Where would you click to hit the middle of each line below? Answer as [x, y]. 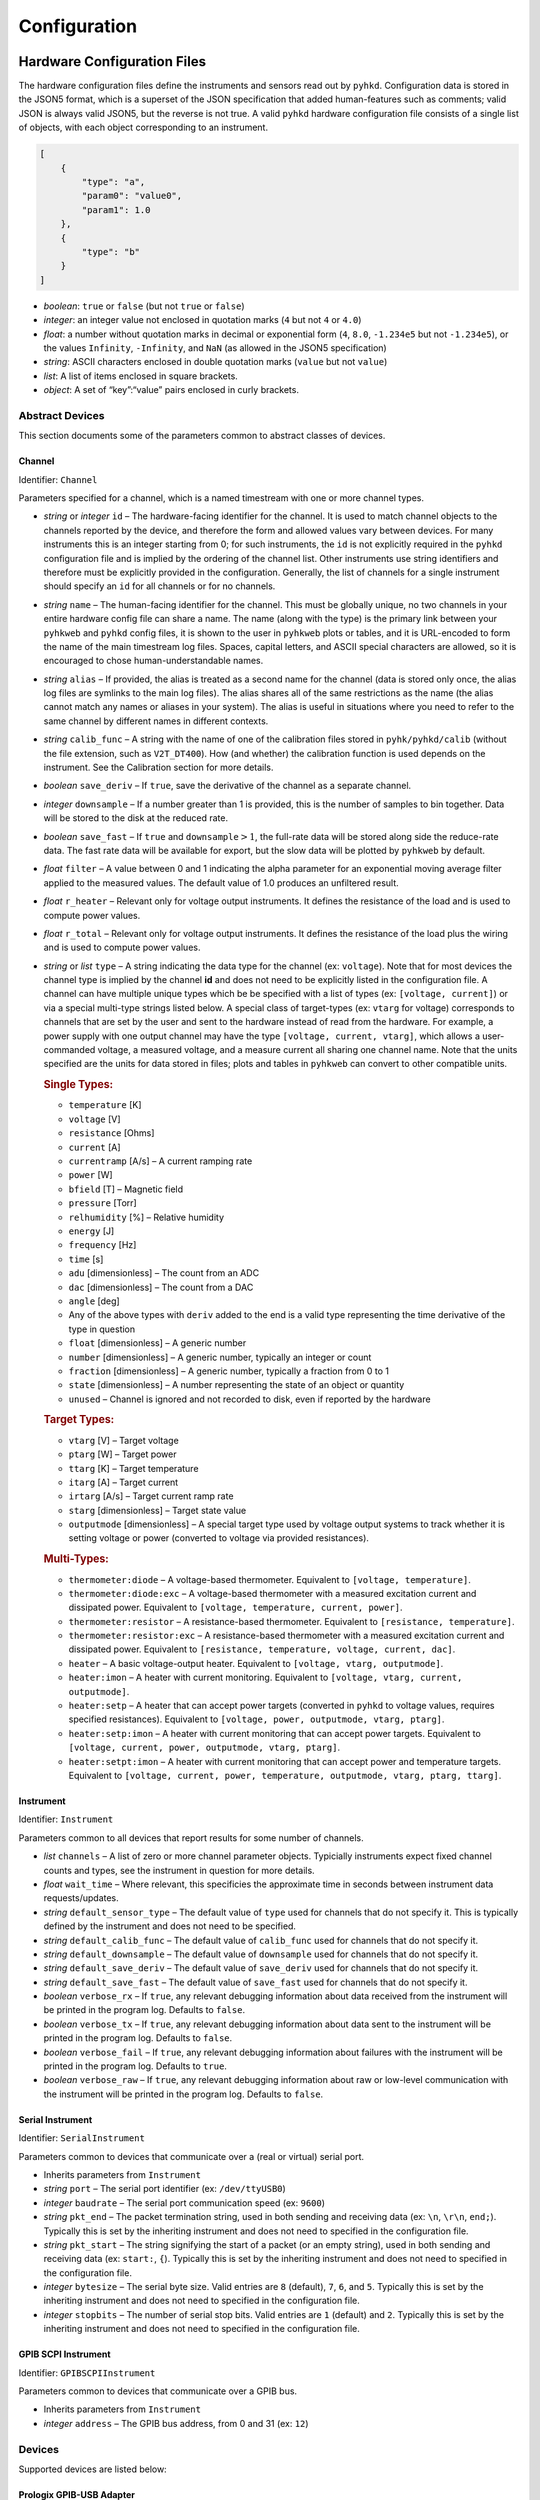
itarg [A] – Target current [123, 1482]
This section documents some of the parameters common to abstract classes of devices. [202, 436]
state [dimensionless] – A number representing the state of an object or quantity [236, 1385]
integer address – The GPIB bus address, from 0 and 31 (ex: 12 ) [176, 2423]
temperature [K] [105, 1105]
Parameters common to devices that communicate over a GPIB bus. [158, 2391]
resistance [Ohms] [111, 1133]
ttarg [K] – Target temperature [133, 1468]
